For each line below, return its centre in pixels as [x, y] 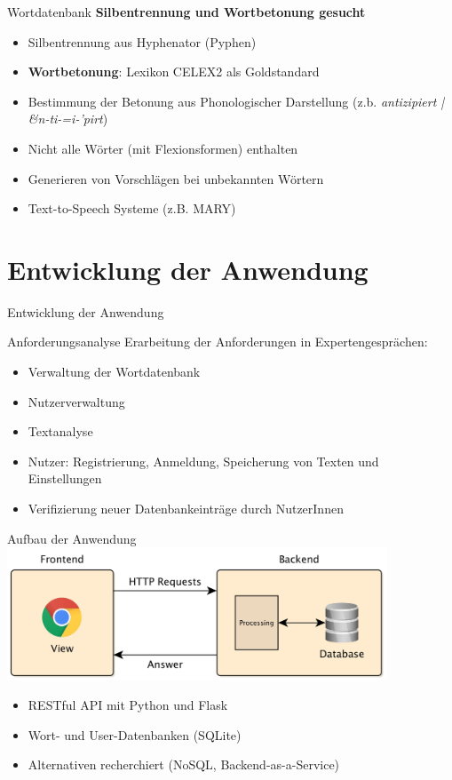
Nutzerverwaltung [76, 401]
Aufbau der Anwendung [72, 538]
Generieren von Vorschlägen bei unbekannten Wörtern [176, 178]
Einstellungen [65, 478]
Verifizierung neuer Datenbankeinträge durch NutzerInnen [186, 509]
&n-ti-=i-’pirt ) [68, 119]
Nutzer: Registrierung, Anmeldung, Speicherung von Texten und [203, 461]
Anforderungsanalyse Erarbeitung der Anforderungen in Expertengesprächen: [218, 342]
